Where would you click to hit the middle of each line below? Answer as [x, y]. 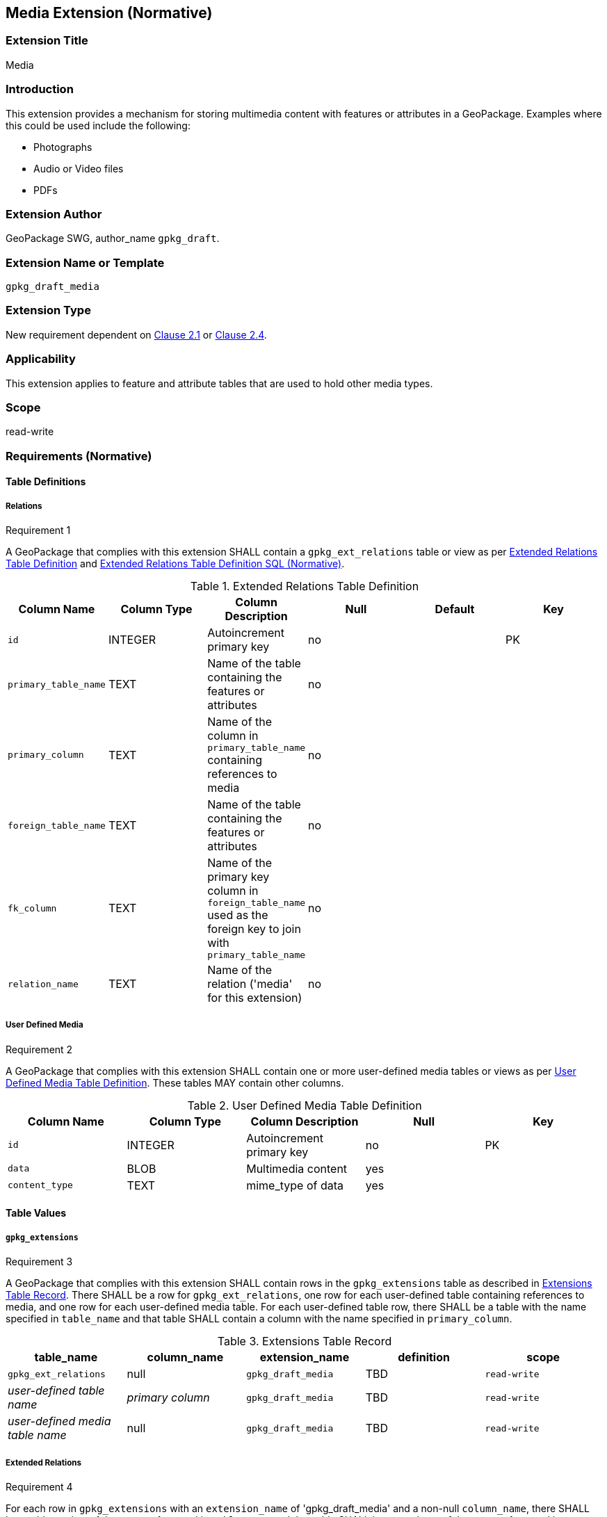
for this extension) [255, 998]
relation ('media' [250, 984]
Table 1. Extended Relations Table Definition [305, 586]
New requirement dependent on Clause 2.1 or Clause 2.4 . [136, 334]
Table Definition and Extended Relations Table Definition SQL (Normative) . [175, 564]
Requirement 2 [39, 1049]
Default [455, 609]
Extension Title [47, 41]
